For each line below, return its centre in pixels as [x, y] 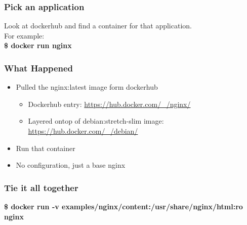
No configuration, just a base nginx [71, 165]
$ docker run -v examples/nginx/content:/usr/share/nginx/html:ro [124, 206]
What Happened [39, 68]
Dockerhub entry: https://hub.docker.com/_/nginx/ [109, 104]
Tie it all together [41, 187]
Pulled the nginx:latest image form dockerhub [87, 87]
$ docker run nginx [38, 45]
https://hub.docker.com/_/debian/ [83, 131]
